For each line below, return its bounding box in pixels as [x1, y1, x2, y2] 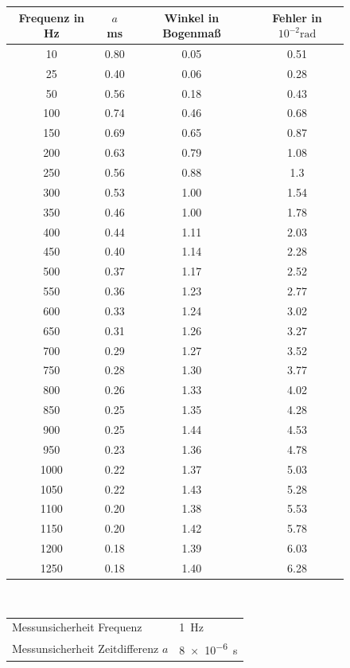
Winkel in [164, 9, 220, 25]
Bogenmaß [162, 25, 221, 41]
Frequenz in [18, 9, 85, 25]
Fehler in [272, 9, 322, 25]
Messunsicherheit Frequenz [12, 619, 142, 635]
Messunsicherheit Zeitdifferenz [12, 639, 159, 656]
